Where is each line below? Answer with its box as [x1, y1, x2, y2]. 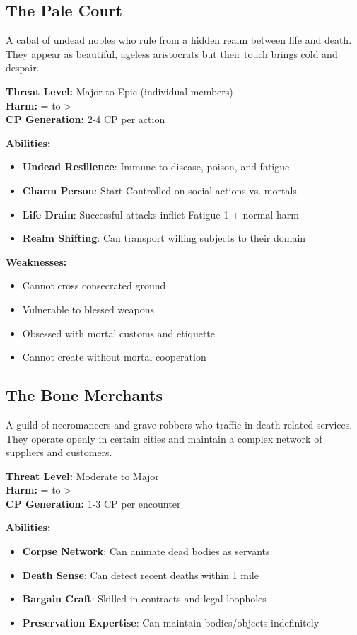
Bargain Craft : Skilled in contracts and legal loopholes [22, 591, 267, 606]
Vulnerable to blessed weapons [22, 301, 154, 316]
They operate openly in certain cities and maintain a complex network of [6, 431, 322, 445]
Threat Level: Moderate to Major [6, 468, 159, 483]
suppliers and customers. [6, 445, 112, 460]
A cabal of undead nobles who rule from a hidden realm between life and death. [6, 33, 352, 47]
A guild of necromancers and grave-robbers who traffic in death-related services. [6, 416, 353, 431]
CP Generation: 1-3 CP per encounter [6, 496, 181, 511]
